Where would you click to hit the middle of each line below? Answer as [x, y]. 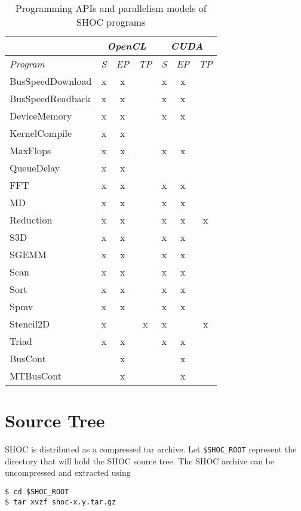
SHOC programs [111, 22]
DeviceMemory [41, 116]
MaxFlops [30, 150]
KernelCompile [41, 133]
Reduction [31, 220]
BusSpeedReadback [50, 98]
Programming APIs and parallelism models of [111, 8]
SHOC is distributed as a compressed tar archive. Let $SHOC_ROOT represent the [151, 449]
